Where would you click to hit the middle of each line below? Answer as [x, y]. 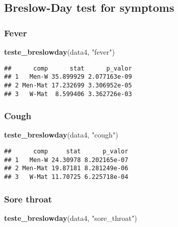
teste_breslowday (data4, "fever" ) [60, 52]
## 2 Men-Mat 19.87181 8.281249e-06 [66, 168]
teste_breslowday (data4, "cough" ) [61, 135]
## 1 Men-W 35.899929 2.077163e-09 [68, 77]
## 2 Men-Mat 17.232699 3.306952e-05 [68, 85]
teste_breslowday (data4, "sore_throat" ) [71, 218]
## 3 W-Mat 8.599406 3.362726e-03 [68, 94]
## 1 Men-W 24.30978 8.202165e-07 [66, 160]
